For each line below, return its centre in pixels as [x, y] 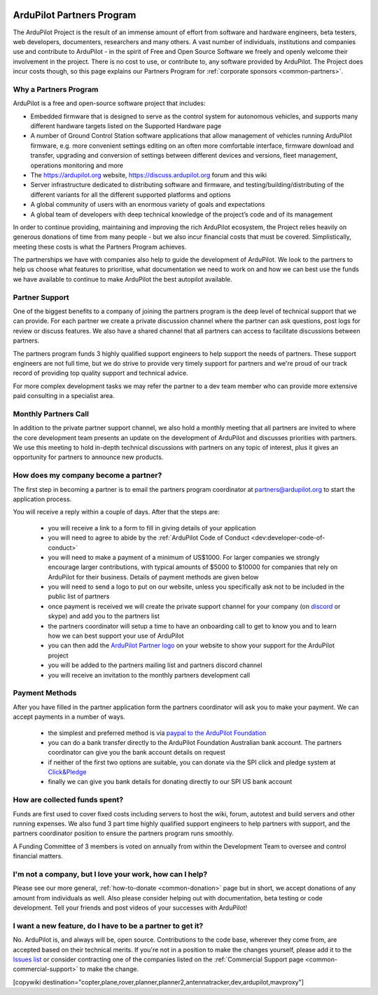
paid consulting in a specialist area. [64, 396]
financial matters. [38, 856]
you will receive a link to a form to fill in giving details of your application [152, 528]
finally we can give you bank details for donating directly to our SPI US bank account [170, 782]
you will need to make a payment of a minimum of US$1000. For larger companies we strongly [184, 557]
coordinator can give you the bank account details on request [136, 753]
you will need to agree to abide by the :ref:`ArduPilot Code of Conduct [149, 538]
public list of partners [79, 596]
